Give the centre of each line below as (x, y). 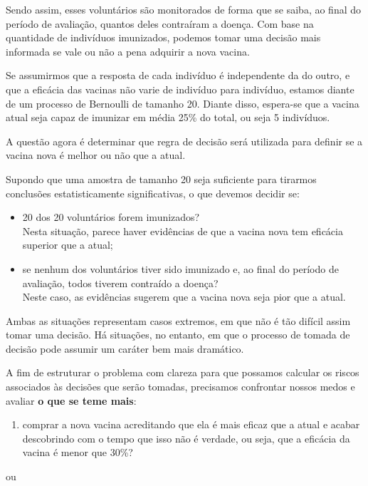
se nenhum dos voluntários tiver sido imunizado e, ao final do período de (180, 268)
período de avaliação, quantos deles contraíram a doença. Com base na (160, 23)
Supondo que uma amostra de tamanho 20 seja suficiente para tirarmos (161, 179)
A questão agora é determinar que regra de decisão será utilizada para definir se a (184, 141)
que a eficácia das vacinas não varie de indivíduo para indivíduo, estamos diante (180, 89)
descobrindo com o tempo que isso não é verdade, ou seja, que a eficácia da (186, 438)
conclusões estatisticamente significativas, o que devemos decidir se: (153, 193)
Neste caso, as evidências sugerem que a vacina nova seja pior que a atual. (184, 297)
